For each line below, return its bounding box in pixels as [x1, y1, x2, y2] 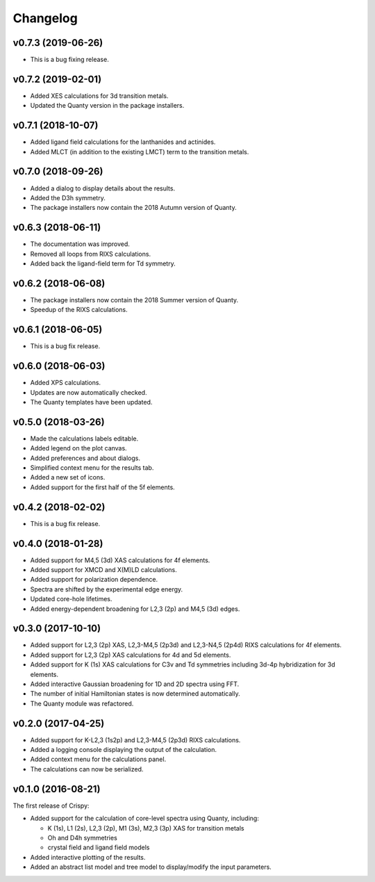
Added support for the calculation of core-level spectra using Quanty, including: [30, 814, 260, 823]
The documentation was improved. [30, 240, 130, 248]
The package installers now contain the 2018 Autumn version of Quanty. [30, 204, 237, 212]
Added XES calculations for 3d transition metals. [30, 91, 169, 100]
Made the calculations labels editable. [30, 434, 139, 443]
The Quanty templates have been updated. [30, 398, 153, 406]
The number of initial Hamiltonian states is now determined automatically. [30, 689, 240, 698]
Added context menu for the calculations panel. [30, 755, 167, 764]
